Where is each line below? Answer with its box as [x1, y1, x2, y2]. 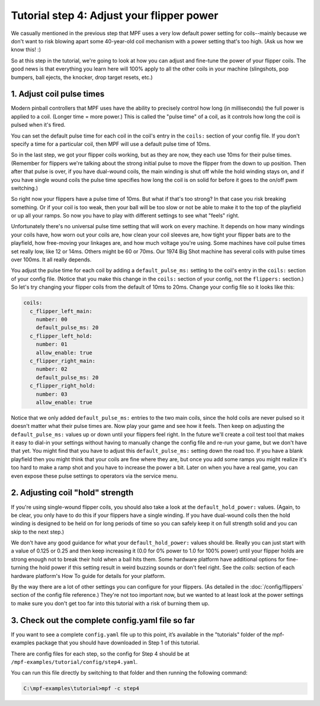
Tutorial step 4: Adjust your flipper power [11, 9, 219, 22]
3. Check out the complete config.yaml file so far [11, 615, 195, 625]
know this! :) [11, 46, 41, 53]
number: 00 [36, 316, 68, 322]
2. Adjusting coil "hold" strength [11, 488, 134, 498]
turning [11, 564, 29, 571]
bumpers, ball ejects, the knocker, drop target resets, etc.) [11, 74, 153, 81]
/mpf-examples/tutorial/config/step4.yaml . [11, 658, 138, 665]
